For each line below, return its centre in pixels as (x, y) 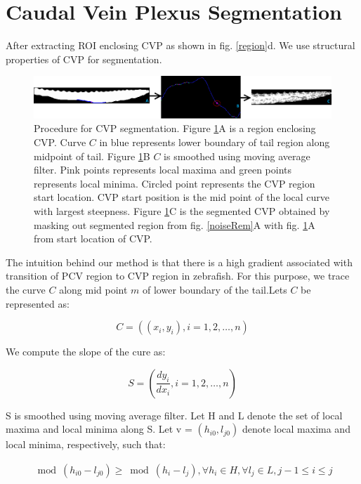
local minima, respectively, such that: (86, 444)
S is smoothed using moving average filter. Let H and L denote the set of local (174, 415)
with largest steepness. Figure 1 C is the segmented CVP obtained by (182, 210)
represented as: (38, 303)
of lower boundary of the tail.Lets (215, 289)
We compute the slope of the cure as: (86, 352)
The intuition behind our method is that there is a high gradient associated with (179, 262)
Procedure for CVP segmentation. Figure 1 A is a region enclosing (175, 128)
